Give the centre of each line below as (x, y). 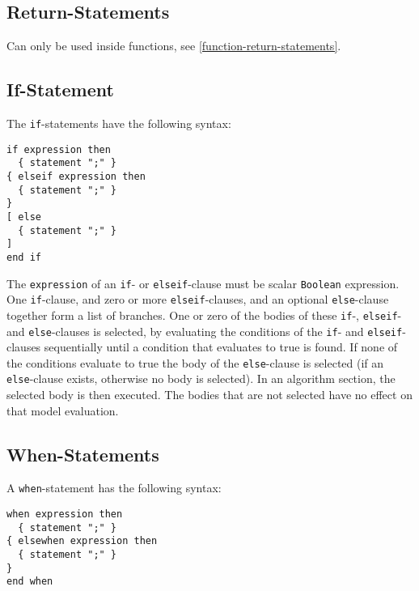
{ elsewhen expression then (82, 541)
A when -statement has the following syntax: (114, 488)
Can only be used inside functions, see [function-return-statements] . (174, 46)
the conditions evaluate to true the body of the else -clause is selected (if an (195, 362)
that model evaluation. (63, 410)
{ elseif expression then (76, 176)
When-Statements (83, 454)
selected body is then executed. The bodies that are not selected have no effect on (209, 395)
